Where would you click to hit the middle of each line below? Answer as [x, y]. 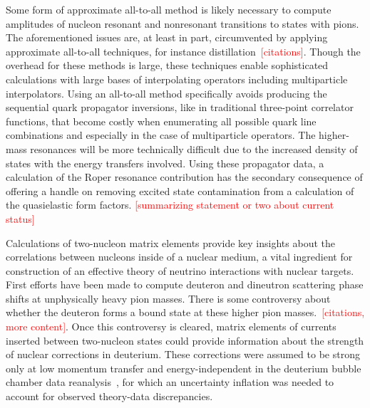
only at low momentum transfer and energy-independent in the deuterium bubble [184, 368]
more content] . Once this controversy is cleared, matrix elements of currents [171, 326]
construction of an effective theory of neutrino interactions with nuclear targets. [180, 270]
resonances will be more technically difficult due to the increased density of [194, 148]
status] [20, 218]
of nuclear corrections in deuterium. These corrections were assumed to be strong [183, 354]
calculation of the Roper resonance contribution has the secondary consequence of [184, 177]
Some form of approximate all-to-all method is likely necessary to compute [169, 9]
